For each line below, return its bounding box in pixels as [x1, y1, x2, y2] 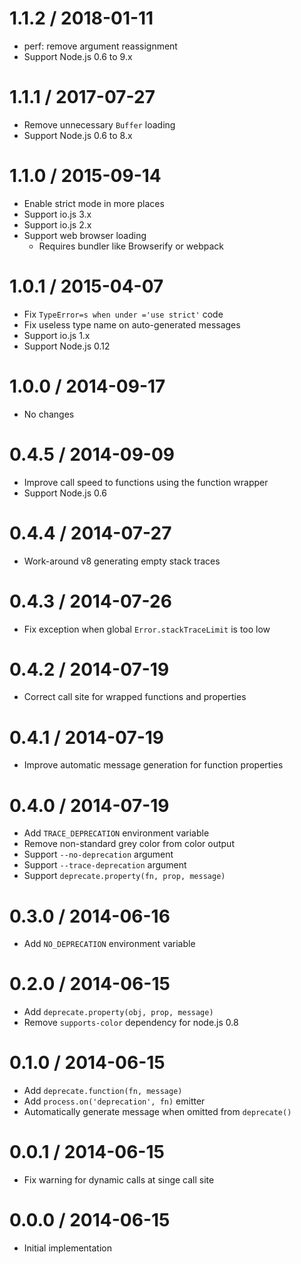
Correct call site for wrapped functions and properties [23, 691, 247, 703]
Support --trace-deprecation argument [23, 859, 187, 871]
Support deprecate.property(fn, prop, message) [23, 870, 226, 882]
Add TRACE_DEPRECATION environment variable [23, 827, 210, 839]
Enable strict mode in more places [23, 197, 165, 209]
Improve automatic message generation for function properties [23, 759, 284, 771]
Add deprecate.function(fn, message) [23, 1085, 183, 1097]
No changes [23, 408, 75, 420]
